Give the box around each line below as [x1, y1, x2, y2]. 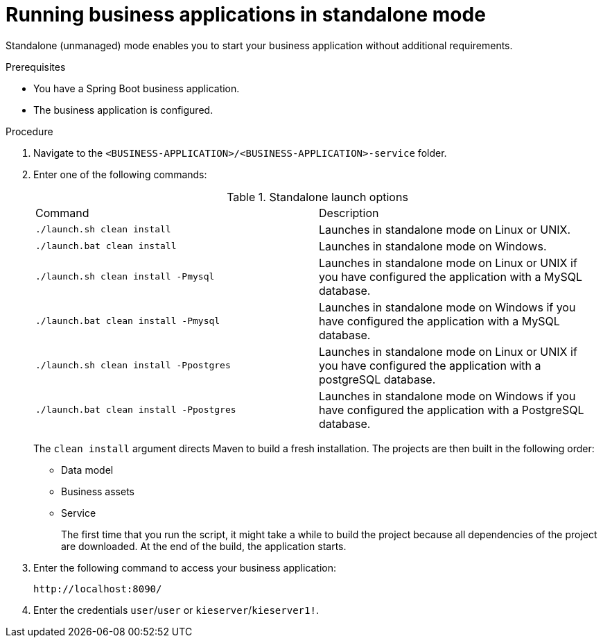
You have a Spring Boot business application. [33, 82, 240, 94]
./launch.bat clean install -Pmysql [35, 316, 220, 327]
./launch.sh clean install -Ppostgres [35, 360, 231, 371]
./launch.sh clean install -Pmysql [35, 271, 215, 282]
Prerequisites [6, 60, 66, 73]
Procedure [6, 125, 53, 137]
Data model [61, 463, 114, 476]
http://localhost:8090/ [33, 583, 162, 594]
